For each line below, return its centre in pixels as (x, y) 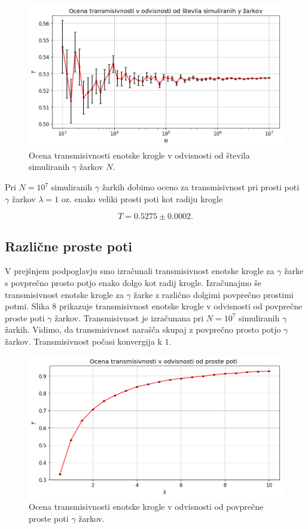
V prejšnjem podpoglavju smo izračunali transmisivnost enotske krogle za (140, 271)
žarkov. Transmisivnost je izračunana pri (129, 317)
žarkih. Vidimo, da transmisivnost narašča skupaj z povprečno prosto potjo (143, 329)
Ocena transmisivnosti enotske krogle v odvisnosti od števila (139, 155)
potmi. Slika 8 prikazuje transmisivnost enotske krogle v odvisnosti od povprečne (154, 306)
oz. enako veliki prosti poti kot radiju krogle (142, 198)
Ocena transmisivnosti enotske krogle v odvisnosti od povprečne (146, 506)
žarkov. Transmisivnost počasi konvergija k (83, 341)
